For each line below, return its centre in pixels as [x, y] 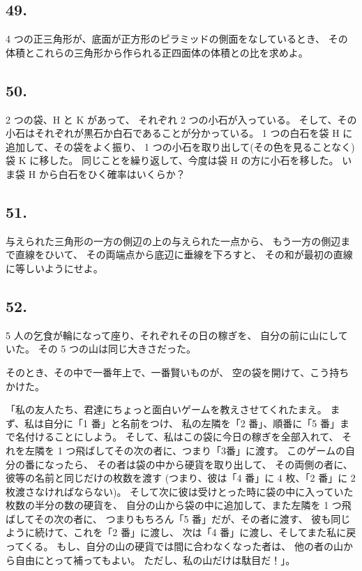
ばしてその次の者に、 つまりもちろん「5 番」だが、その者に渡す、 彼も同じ [178, 518]
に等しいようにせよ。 [54, 268]
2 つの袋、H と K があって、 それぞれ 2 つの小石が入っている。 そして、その [181, 119]
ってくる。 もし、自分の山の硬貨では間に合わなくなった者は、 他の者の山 [174, 546]
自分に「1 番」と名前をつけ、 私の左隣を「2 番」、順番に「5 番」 [192, 423]
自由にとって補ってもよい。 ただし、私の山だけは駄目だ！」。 [155, 559]
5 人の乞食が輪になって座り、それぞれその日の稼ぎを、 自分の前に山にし [172, 335]
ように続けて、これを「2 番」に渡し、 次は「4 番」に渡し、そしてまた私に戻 [181, 532]
